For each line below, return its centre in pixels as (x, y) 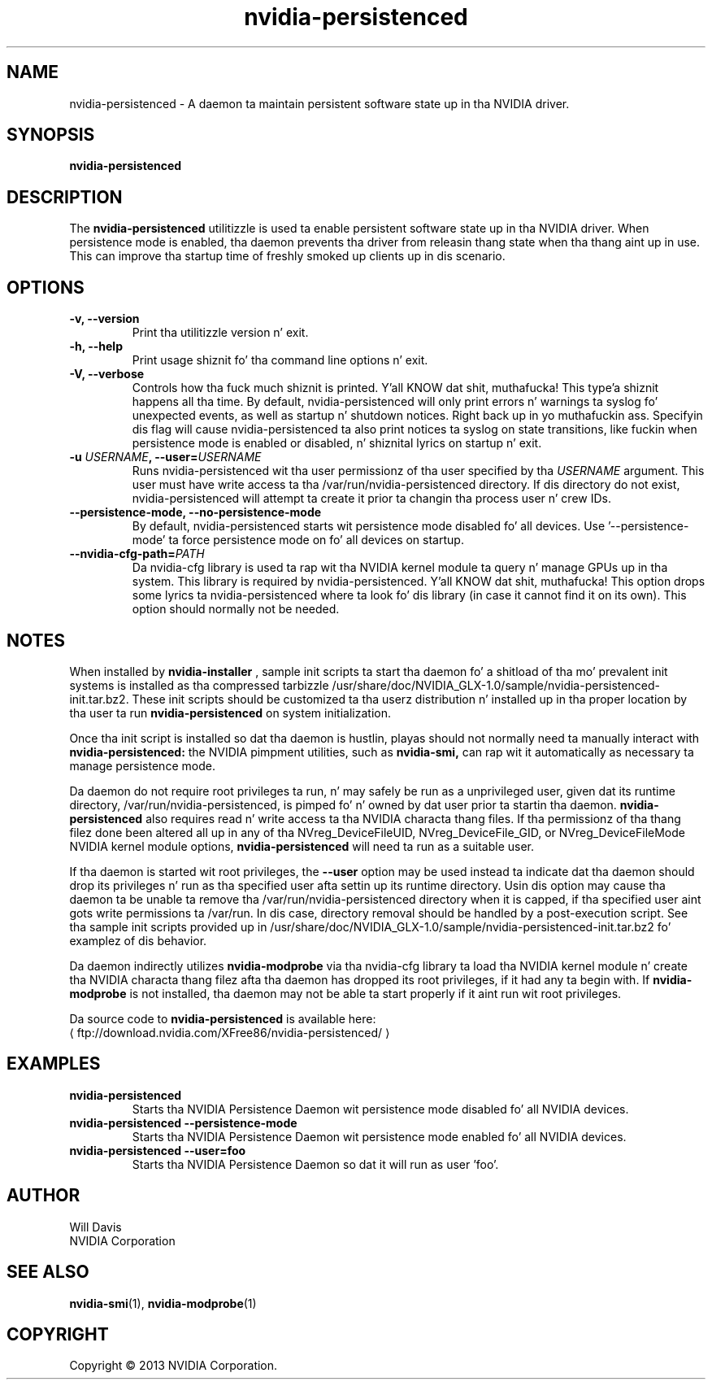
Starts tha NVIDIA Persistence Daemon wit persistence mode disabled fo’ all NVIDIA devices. (380, 1109)
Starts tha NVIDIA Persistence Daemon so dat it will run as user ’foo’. (315, 1164)
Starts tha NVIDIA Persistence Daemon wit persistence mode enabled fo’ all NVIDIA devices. (379, 1136)
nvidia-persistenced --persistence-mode (183, 1122)
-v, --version (104, 319)
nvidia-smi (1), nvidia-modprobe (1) (163, 1303)
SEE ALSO (48, 1272)
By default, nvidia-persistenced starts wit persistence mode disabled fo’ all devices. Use (369, 526)
